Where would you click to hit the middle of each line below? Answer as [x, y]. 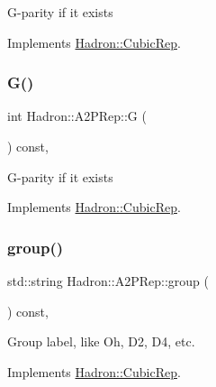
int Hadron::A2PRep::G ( [77, 116]
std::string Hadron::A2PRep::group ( [108, 281]
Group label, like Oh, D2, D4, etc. [101, 341]
